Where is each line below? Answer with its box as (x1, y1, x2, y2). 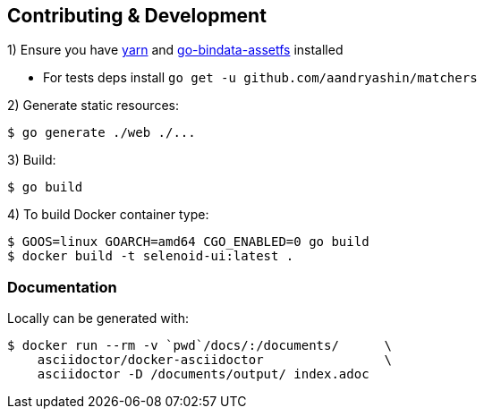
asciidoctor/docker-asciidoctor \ (37, 352, 392, 368)
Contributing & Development (7, 4, 267, 27)
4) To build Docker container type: (7, 207, 209, 223)
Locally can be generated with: (7, 310, 190, 327)
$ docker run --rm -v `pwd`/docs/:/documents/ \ (7, 338, 392, 353)
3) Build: (7, 152, 56, 168)
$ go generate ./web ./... (7, 125, 196, 140)
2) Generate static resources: (7, 98, 179, 114)
